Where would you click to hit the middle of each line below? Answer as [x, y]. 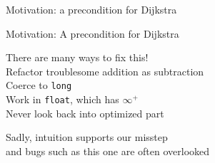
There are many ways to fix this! [77, 57]
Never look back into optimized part [85, 113]
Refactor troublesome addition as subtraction [105, 71]
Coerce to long [39, 85]
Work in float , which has [62, 99]
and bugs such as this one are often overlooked [108, 151]
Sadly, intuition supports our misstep [87, 137]
